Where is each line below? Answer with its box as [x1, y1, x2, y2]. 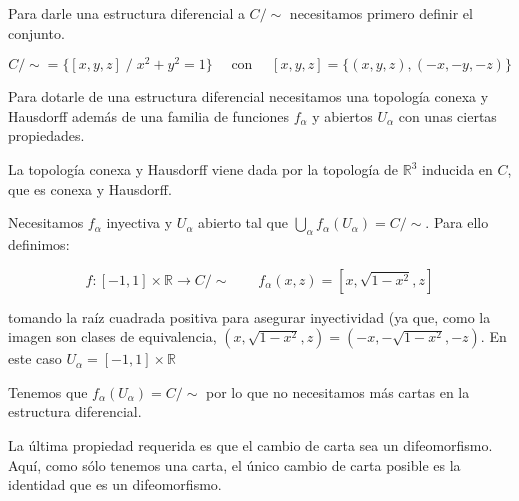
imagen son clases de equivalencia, [8, 326, 217, 347]
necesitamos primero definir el [289, 3, 473, 23]
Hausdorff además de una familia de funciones [8, 105, 290, 126]
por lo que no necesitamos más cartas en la [206, 381, 470, 402]
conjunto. [8, 22, 65, 43]
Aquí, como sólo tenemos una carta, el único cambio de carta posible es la [8, 454, 461, 475]
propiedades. [8, 125, 85, 146]
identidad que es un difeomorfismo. [8, 474, 222, 495]
